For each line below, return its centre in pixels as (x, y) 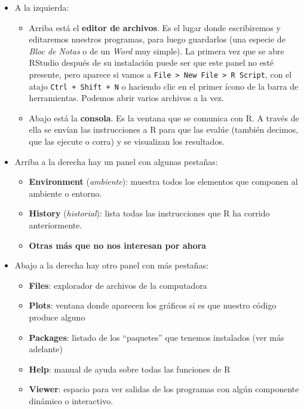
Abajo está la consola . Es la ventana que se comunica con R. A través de (164, 117)
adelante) (46, 349)
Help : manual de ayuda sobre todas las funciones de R (130, 369)
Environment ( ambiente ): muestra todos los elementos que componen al (163, 181)
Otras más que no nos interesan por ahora (118, 245)
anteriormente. (56, 225)
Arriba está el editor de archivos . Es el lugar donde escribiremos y (155, 27)
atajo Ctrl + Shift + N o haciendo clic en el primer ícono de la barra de (164, 86)
